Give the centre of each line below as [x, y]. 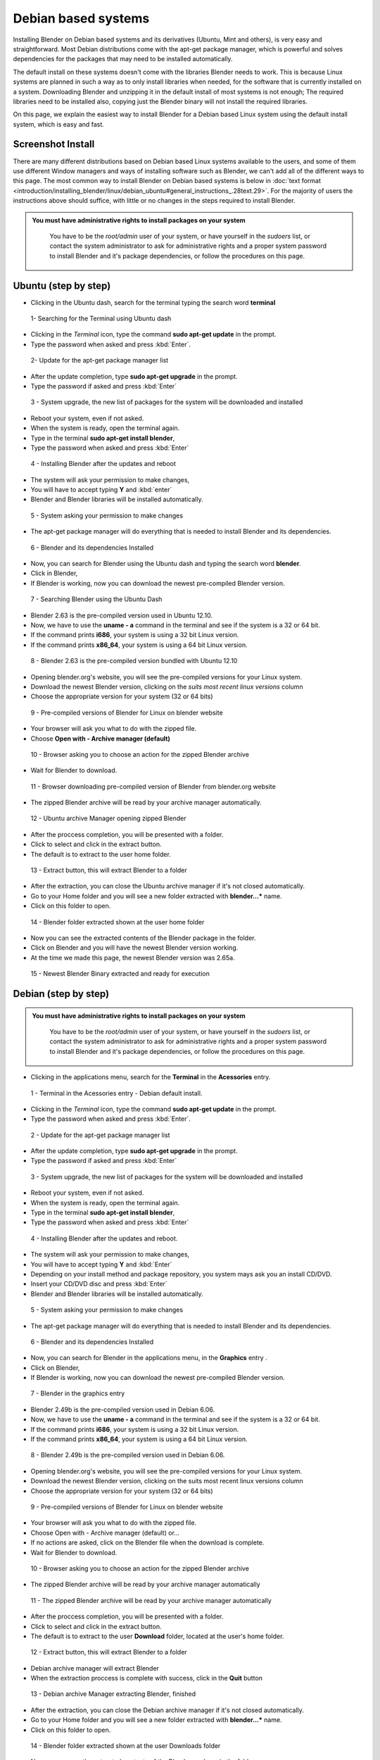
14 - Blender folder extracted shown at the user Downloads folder [126, 1746]
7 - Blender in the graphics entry [78, 1393]
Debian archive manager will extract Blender [95, 1668]
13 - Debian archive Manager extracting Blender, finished [113, 1694]
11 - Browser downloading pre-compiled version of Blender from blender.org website [153, 786]
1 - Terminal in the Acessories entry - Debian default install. [116, 1093]
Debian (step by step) [61, 994]
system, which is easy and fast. [59, 124]
